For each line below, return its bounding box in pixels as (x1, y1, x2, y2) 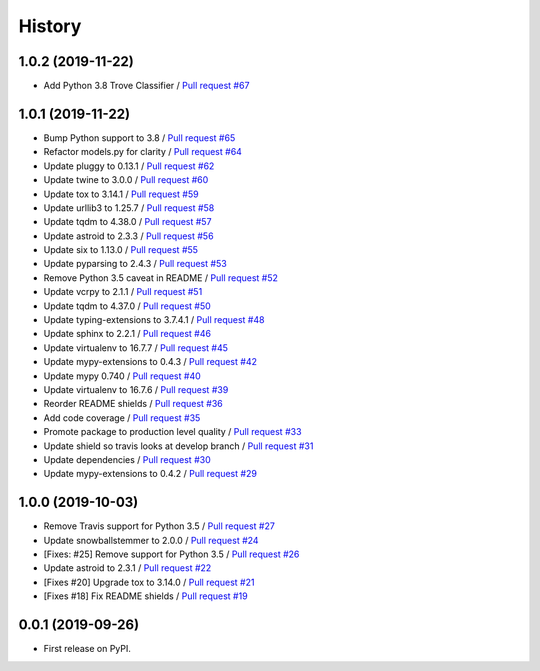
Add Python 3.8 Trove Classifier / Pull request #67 (43, 80, 250, 92)
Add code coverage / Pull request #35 (43, 411, 201, 424)
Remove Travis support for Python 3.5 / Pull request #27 (43, 520, 275, 532)
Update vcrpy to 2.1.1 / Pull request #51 (43, 286, 203, 298)
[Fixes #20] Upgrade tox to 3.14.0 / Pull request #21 (43, 576, 255, 588)
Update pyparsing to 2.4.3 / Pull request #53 (43, 258, 227, 270)
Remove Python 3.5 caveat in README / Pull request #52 (43, 271, 279, 284)
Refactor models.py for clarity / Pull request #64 (43, 146, 242, 158)
